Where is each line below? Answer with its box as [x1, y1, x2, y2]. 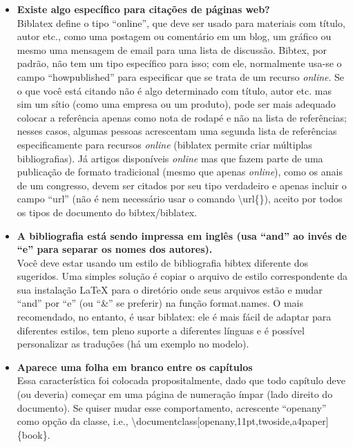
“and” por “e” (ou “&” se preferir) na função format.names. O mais [17, 296, 303, 310]
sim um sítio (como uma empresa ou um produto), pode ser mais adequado [17, 97, 336, 111]
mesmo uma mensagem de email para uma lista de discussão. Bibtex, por [17, 42, 327, 57]
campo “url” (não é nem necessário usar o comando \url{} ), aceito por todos [17, 191, 343, 206]
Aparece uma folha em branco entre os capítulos [17, 359, 253, 374]
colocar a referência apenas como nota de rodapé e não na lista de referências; [17, 110, 347, 124]
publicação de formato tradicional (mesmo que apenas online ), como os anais [17, 164, 343, 179]
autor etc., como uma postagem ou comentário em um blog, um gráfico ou [17, 29, 332, 44]
